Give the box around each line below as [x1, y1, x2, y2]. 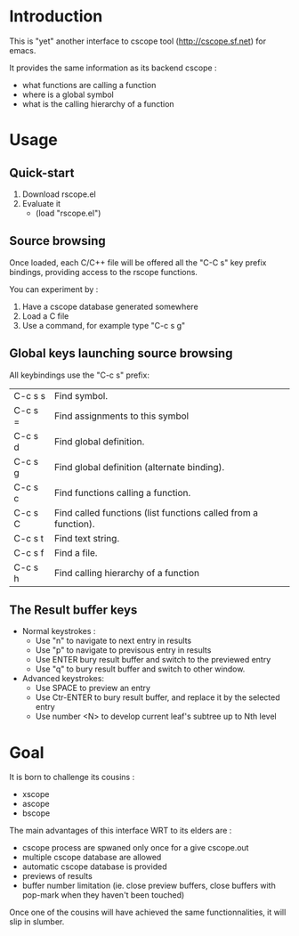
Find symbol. [53, 389, 109, 402]
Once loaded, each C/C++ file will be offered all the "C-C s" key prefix [9, 256, 267, 268]
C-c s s [13, 389, 46, 402]
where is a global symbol [21, 89, 114, 100]
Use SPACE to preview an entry [35, 683, 151, 694]
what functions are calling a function [21, 79, 157, 90]
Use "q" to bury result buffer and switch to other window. [35, 663, 246, 674]
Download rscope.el [21, 189, 96, 199]
